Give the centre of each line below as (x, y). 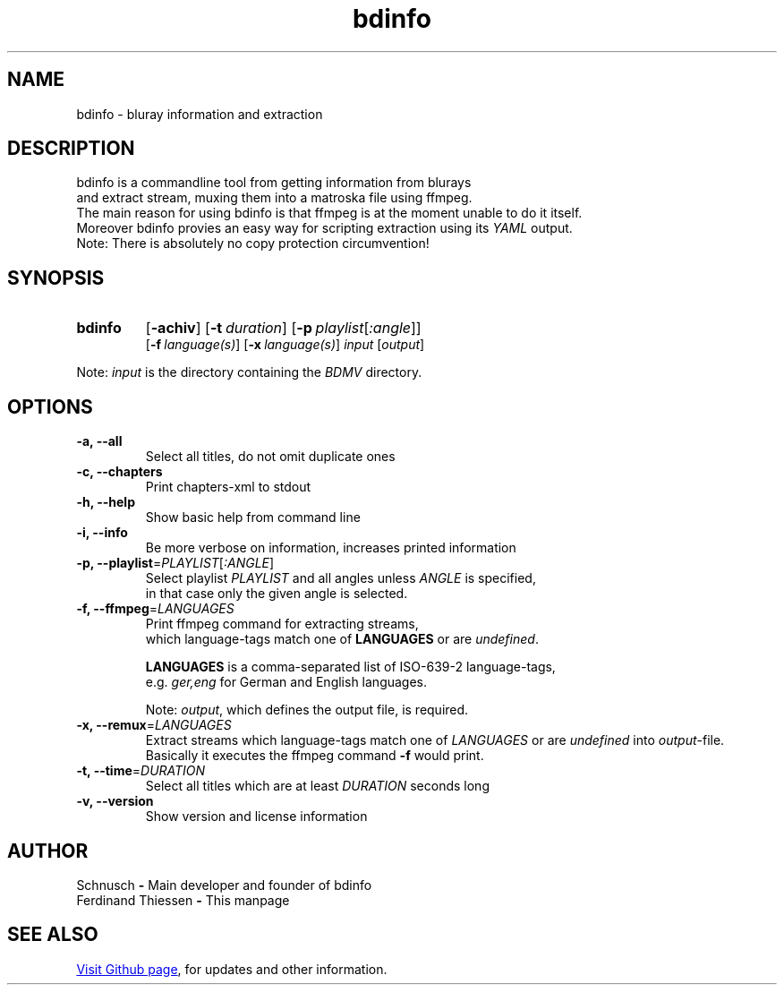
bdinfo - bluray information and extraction (200, 114)
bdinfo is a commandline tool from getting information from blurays (274, 183)
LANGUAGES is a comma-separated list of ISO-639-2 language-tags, (350, 667)
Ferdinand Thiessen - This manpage (183, 900)
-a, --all (99, 441)
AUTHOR (48, 851)
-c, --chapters (119, 472)
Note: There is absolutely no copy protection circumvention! (253, 244)
